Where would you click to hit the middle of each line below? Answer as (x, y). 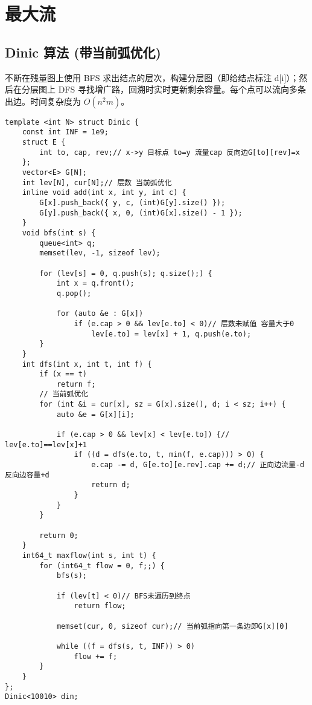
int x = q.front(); (95, 284)
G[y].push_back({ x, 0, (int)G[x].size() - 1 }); (141, 213)
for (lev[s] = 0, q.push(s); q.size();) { (126, 273)
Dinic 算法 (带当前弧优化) (83, 52)
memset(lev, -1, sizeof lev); (100, 253)
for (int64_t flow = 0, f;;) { (102, 566)
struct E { (44, 143)
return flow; (100, 606)
